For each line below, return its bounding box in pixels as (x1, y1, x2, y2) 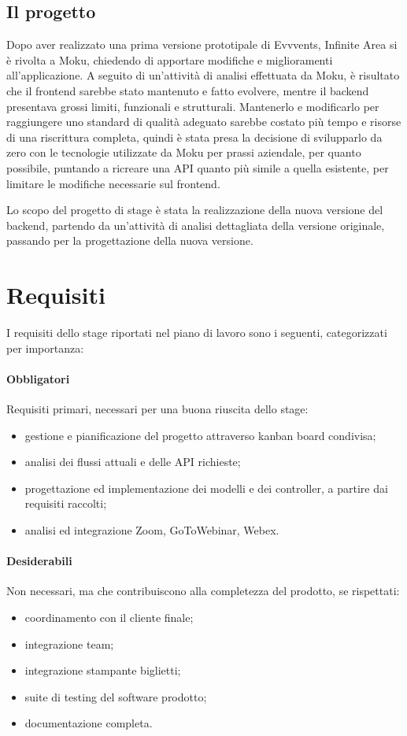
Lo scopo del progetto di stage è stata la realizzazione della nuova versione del (6, 202, 383, 218)
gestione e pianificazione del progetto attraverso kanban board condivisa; (24, 427, 376, 443)
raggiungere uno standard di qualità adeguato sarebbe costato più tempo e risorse (6, 113, 401, 130)
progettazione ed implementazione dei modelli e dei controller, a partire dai (24, 479, 388, 496)
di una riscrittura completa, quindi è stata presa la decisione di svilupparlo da (6, 128, 383, 145)
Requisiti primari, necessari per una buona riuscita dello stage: (6, 401, 309, 417)
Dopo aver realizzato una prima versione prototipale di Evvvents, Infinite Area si (6, 36, 398, 53)
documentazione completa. (24, 715, 153, 731)
